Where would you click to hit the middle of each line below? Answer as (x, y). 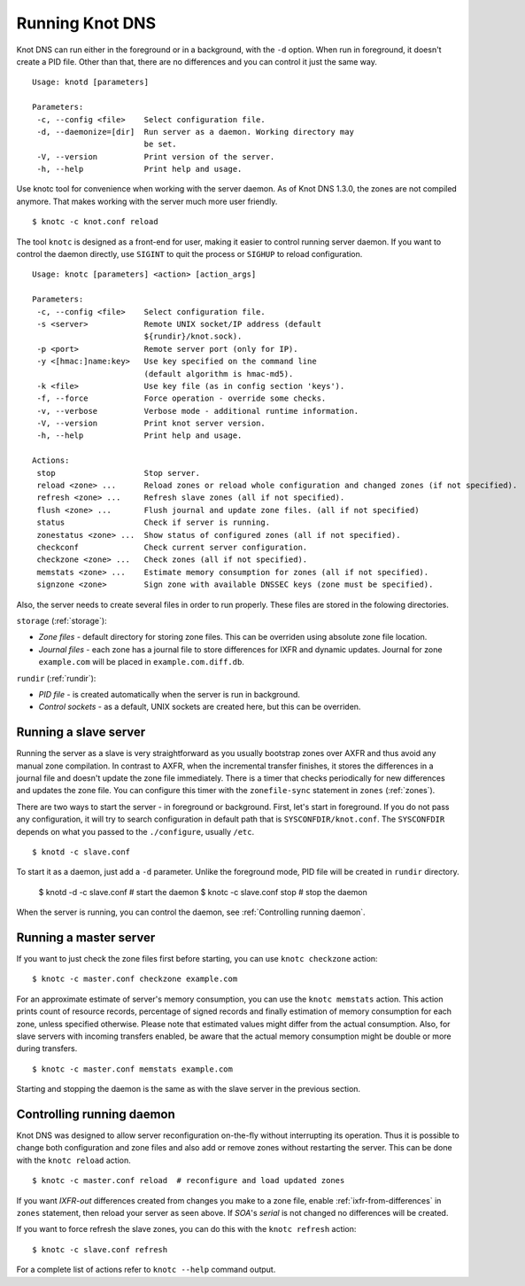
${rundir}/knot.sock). (193, 336)
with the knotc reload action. (74, 1160)
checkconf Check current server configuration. (172, 547)
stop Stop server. (119, 473)
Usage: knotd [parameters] (91, 82)
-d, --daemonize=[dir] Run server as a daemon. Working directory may (195, 132)
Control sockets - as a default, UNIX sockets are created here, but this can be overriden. (200, 707)
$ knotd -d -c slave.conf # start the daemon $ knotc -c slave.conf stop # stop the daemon (203, 892)
